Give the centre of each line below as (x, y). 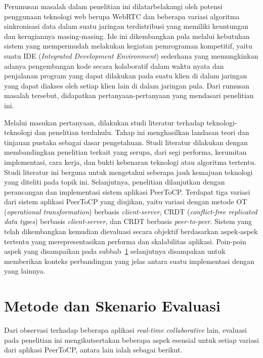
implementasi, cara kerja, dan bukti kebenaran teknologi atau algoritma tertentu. (130, 162)
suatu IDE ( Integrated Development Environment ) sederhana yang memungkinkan (131, 55)
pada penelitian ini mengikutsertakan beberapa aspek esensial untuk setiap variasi (131, 340)
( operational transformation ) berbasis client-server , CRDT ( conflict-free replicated (131, 211)
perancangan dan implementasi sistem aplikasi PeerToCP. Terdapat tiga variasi (127, 191)
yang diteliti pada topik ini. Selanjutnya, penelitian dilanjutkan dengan (115, 182)
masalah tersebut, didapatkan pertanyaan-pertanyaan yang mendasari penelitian (129, 95)
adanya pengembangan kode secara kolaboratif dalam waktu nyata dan (114, 65)
